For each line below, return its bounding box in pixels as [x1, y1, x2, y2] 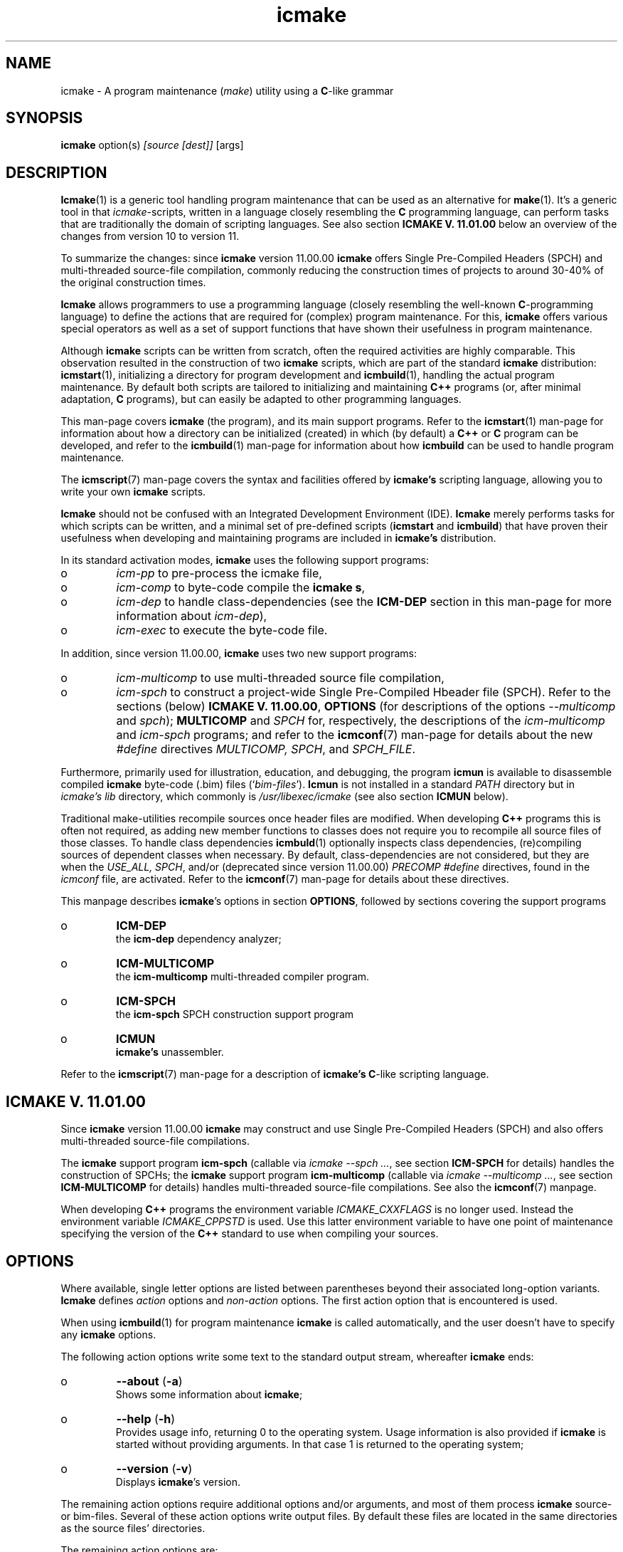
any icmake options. [60, 1328, 156, 1341]
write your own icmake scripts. [60, 486, 206, 498]
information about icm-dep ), [116, 609, 267, 624]
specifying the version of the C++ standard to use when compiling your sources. [60, 1227, 439, 1240]
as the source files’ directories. [60, 1521, 206, 1534]
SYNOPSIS [6, 109, 83, 127]
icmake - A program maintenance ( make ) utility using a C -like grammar [60, 84, 394, 97]
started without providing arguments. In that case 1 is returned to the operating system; [115, 1437, 524, 1450]
